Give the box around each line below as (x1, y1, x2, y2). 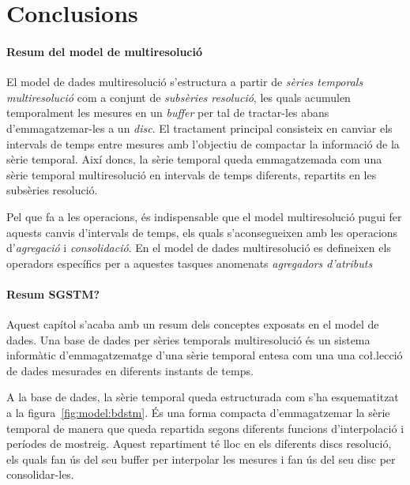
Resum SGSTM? (6, 285, 100, 302)
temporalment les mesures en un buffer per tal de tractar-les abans (6, 104, 329, 121)
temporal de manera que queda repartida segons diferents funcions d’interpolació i (6, 419, 404, 436)
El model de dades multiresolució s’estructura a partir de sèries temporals (6, 73, 363, 90)
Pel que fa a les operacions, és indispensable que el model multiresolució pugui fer (6, 208, 402, 224)
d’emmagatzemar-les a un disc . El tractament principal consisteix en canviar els (6, 119, 393, 136)
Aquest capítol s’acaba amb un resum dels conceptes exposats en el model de (6, 316, 379, 333)
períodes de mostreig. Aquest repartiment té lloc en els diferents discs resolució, (6, 435, 392, 452)
